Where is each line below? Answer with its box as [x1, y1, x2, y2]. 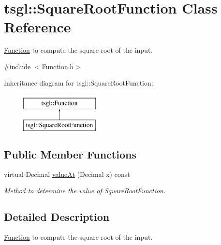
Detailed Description [4, 209, 110, 224]
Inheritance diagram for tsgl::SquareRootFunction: [4, 77, 153, 87]
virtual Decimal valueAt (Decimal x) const [4, 169, 130, 179]
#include [4, 61, 31, 71]
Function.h [42, 61, 74, 71]
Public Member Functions [4, 146, 136, 161]
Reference [4, 17, 71, 37]
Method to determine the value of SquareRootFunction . [4, 186, 166, 196]
